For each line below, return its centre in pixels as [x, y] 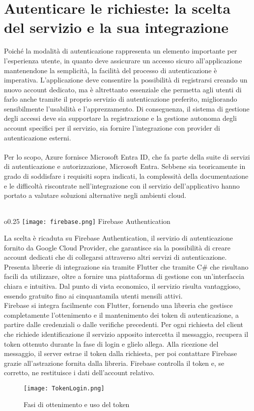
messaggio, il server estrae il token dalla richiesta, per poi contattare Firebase [121, 353]
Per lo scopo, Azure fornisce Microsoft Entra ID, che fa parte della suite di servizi [127, 156]
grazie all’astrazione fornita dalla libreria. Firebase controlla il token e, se [114, 363]
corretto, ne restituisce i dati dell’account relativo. [79, 372]
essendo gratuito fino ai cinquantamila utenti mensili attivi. [93, 295]
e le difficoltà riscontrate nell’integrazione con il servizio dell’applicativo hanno [122, 185]
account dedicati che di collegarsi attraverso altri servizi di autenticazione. [115, 257]
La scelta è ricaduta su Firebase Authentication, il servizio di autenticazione [118, 238]
